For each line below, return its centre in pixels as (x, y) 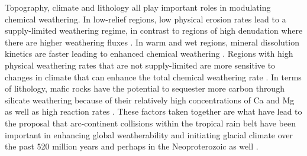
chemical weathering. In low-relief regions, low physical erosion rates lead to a (146, 19)
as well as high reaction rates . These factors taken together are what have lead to (153, 111)
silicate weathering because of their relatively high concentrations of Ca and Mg (150, 100)
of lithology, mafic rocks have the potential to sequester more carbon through (145, 88)
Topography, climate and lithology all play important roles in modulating (138, 7)
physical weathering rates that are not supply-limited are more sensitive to (140, 65)
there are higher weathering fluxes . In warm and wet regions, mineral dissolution (152, 42)
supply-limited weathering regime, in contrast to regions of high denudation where (154, 30)
